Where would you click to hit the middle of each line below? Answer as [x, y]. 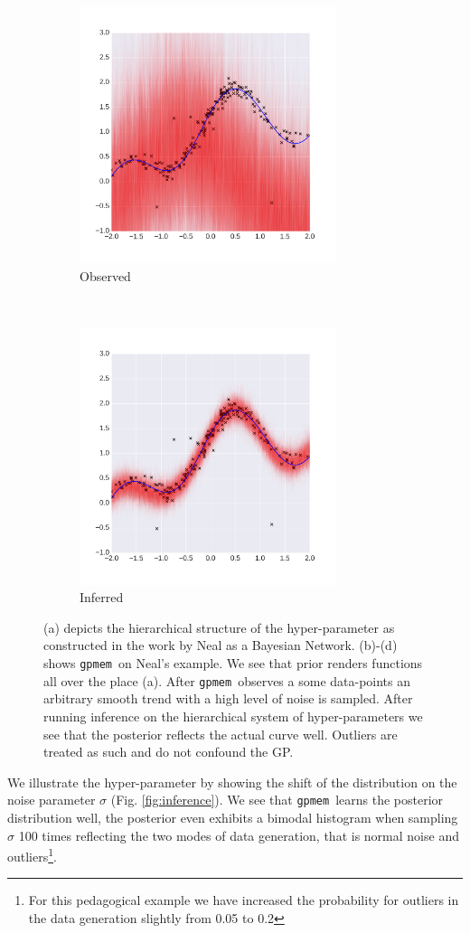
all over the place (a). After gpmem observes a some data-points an [227, 680]
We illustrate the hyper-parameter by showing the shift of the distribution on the [232, 782]
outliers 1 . [32, 855]
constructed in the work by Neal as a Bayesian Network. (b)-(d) [221, 645]
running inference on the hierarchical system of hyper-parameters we [233, 716]
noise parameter [52, 800]
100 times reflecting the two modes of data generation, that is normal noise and [239, 835]
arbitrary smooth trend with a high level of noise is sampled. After [228, 698]
